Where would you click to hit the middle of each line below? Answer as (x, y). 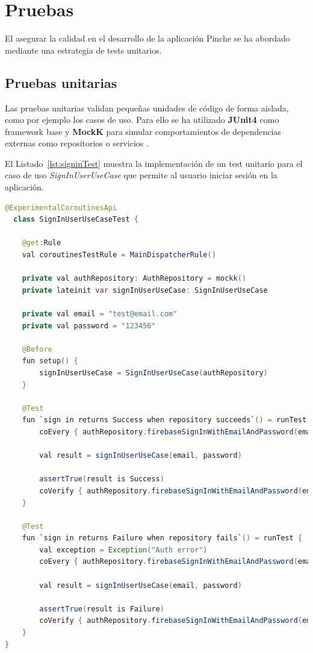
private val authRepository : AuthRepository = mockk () (134, 279)
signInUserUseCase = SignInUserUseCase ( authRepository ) (153, 373)
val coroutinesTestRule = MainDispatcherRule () (119, 255)
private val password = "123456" (89, 326)
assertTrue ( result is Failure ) (102, 609)
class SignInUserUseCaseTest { (76, 220)
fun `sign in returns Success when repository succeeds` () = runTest (164, 420)
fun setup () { (50, 361)
